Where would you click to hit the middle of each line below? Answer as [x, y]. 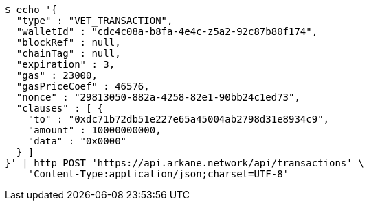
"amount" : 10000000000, [94, 130]
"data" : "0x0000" [77, 141]
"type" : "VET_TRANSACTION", [94, 21]
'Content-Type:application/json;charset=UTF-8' [158, 174]
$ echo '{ [31, 10]
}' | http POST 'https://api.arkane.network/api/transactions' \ [184, 163]
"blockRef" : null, [68, 42]
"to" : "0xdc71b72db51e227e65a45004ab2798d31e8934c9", [179, 119]
